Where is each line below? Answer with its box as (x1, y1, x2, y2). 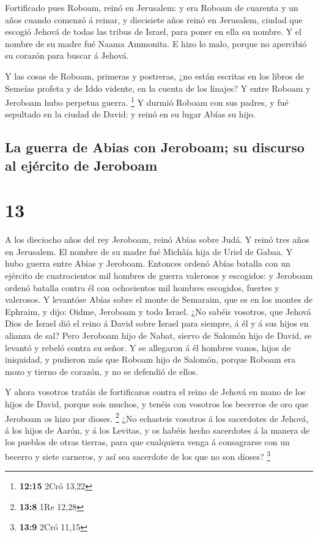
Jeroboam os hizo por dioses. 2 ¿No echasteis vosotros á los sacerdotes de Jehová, (5, 410, 309, 424)
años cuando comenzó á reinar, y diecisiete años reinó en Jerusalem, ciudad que (5, 13, 303, 26)
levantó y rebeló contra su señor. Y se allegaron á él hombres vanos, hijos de (5, 341, 290, 354)
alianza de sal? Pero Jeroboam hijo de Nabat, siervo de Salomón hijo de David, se (5, 329, 312, 342)
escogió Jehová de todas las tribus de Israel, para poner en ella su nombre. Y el (5, 25, 301, 38)
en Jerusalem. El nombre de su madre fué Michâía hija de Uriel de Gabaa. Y (5, 245, 293, 257)
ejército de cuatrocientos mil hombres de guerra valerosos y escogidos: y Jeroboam (5, 269, 313, 282)
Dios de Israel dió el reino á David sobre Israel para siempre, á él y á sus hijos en (5, 317, 309, 330)
